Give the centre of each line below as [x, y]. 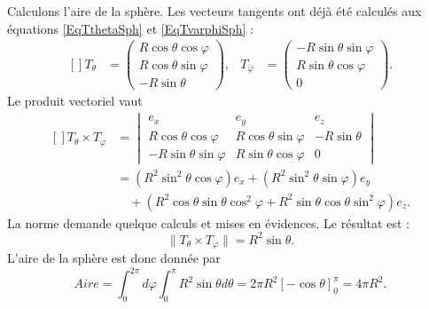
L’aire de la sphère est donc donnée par [114, 258]
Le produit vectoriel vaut [75, 101]
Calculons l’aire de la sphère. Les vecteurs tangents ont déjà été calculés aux [214, 11]
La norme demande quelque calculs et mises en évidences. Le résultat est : [208, 222]
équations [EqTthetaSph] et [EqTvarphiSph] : [130, 28]
